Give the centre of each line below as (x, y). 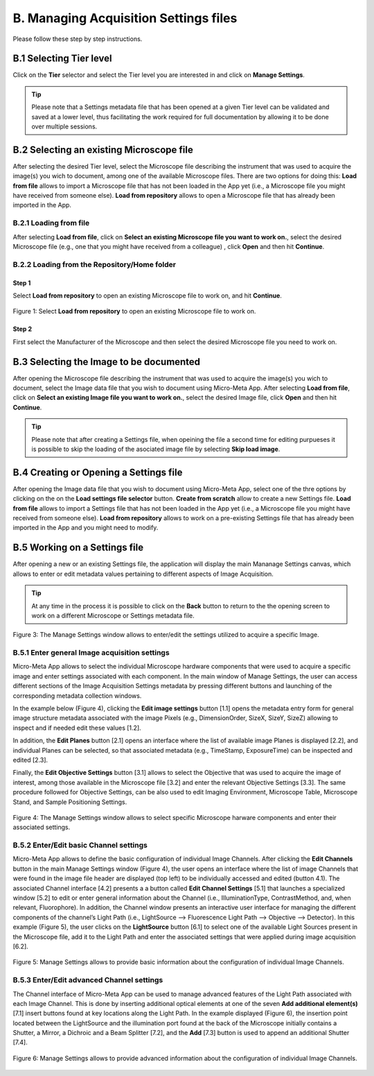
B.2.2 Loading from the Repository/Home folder (95, 264)
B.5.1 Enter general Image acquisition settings (91, 653)
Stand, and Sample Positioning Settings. (70, 802)
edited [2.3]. (30, 760)
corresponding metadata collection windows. (77, 695)
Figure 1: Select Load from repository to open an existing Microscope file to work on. (134, 311)
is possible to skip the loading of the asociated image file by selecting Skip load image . (156, 449)
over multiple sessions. (64, 127)
